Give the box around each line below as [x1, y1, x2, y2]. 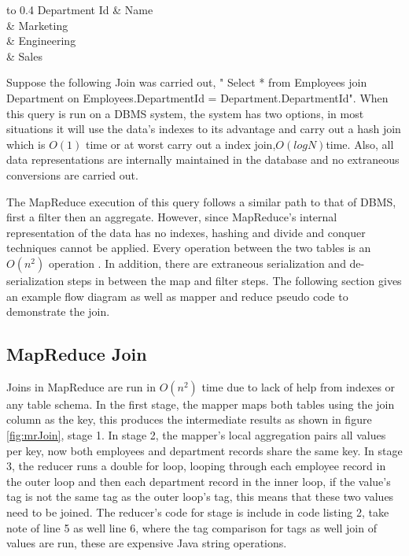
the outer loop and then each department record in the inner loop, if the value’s [6, 473, 391, 489]
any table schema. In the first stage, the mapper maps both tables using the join [6, 395, 395, 412]
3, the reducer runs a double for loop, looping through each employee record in [6, 458, 386, 474]
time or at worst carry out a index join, [85, 135, 276, 152]
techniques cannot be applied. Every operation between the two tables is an [6, 239, 371, 256]
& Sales [6, 47, 42, 64]
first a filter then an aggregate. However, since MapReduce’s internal [6, 209, 337, 225]
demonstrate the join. [6, 303, 110, 320]
